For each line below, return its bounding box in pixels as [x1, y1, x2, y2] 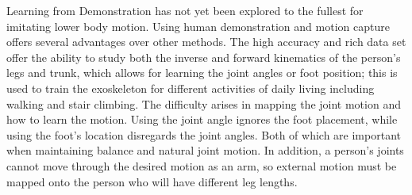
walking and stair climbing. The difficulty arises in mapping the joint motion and [6, 95, 401, 112]
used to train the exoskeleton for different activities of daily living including [6, 79, 375, 96]
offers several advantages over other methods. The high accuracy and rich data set [6, 33, 406, 50]
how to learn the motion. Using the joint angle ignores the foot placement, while [6, 111, 398, 128]
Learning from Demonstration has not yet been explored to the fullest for [6, 2, 364, 18]
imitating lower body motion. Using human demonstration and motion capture [6, 17, 390, 34]
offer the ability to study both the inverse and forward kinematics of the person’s [6, 48, 401, 65]
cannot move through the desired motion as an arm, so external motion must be [6, 157, 397, 174]
